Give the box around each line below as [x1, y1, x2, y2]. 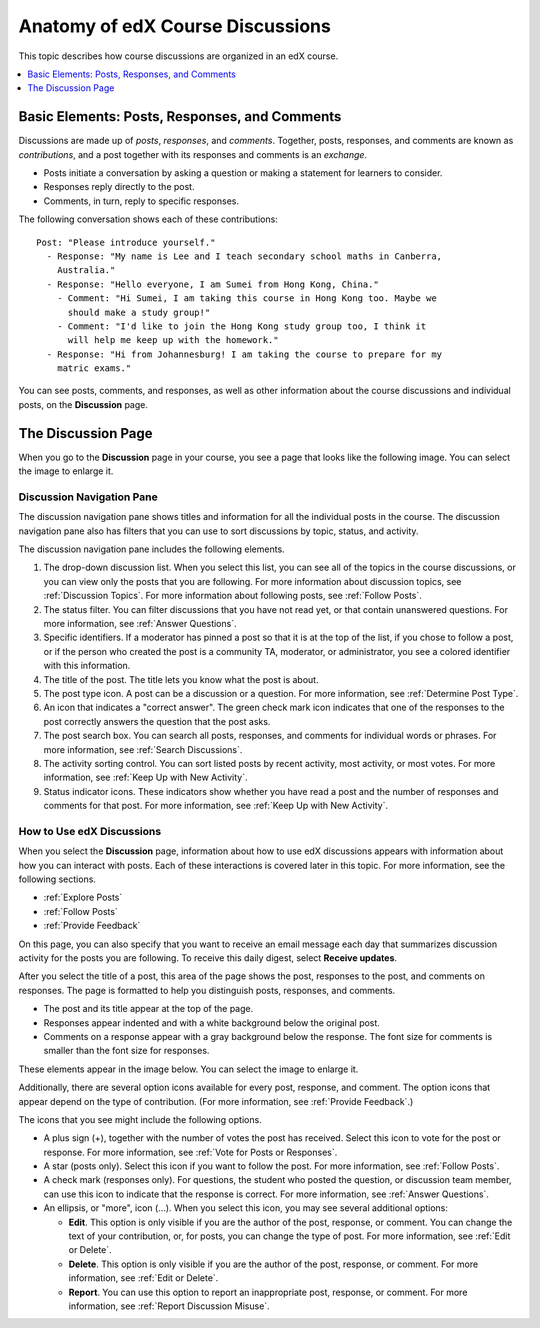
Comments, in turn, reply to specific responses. [43, 195, 240, 207]
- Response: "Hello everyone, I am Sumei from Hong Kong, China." [46, 278, 379, 290]
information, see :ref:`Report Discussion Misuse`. [68, 1300, 270, 1312]
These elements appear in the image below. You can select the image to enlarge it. [18, 1063, 359, 1075]
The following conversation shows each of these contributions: [18, 213, 279, 225]
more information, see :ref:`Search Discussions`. [43, 743, 243, 755]
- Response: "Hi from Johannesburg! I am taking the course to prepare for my [46, 348, 443, 360]
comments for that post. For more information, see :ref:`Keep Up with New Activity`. [43, 800, 389, 812]
